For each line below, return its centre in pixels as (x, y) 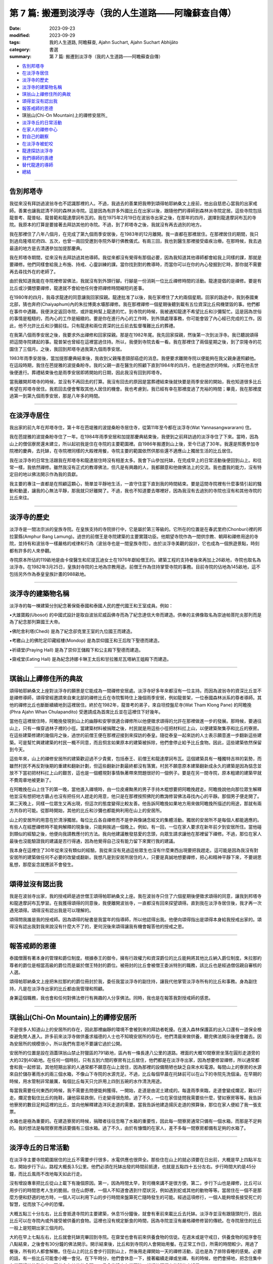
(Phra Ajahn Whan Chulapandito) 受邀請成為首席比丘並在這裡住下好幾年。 (86, 712)
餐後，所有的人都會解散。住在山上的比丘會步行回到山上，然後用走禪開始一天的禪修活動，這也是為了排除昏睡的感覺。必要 (135, 1251)
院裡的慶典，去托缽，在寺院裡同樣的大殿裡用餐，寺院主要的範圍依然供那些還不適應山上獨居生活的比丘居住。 (122, 451)
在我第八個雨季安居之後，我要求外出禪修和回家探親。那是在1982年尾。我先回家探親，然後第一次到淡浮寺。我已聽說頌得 (134, 335)
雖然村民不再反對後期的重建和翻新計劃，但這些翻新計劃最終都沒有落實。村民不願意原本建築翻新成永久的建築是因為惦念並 (135, 765)
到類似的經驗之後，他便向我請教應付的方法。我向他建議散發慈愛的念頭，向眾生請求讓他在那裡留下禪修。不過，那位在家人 (135, 834)
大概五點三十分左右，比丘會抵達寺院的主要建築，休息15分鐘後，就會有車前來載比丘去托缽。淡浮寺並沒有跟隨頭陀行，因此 (135, 1213)
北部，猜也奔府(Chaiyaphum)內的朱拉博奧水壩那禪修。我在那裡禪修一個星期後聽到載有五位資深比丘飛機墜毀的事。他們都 (135, 304)
